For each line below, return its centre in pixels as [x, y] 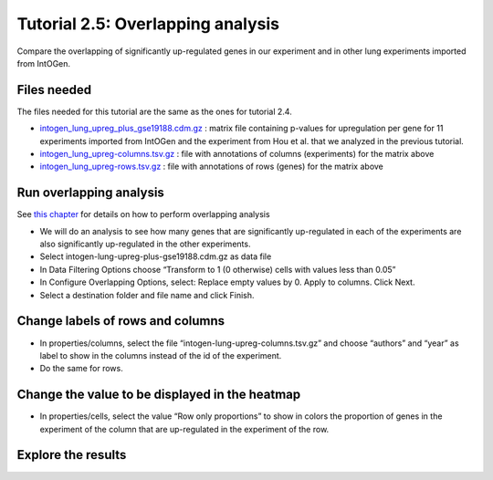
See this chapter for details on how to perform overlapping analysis [143, 214]
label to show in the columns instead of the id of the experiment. [161, 355]
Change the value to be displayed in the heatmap [159, 395]
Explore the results [72, 455]
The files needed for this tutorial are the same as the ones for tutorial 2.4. [154, 111]
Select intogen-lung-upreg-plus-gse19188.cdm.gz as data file [156, 256]
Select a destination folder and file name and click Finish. [147, 295]
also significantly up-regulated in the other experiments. [145, 244]
